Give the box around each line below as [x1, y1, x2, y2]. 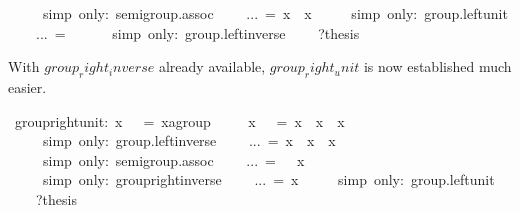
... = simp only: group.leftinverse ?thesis [35, 22, 360, 43]
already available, [158, 56, 266, 77]
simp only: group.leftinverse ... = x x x [42, 130, 336, 151]
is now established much [363, 56, 512, 77]
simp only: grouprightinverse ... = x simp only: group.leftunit [42, 169, 495, 190]
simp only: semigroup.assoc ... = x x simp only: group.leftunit [42, 3, 508, 23]
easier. [8, 76, 47, 97]
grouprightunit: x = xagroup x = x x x [14, 110, 345, 131]
